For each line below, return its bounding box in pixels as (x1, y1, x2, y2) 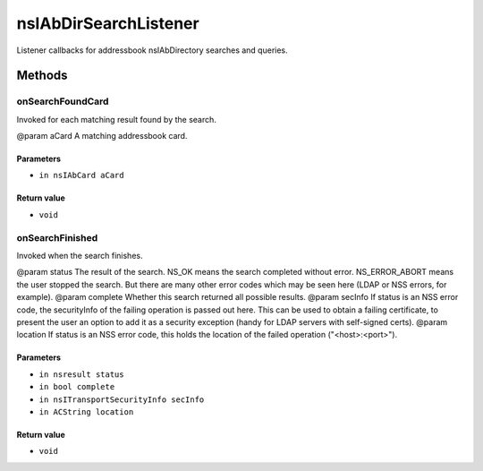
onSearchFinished (16, 231, 98, 244)
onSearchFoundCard (16, 95, 109, 107)
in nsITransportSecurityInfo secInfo (38, 394, 205, 405)
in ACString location (38, 407, 134, 416)
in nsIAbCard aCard (38, 170, 124, 181)
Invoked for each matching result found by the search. (16, 114, 216, 124)
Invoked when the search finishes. (16, 251, 143, 261)
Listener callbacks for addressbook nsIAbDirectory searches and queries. (16, 45, 288, 56)
